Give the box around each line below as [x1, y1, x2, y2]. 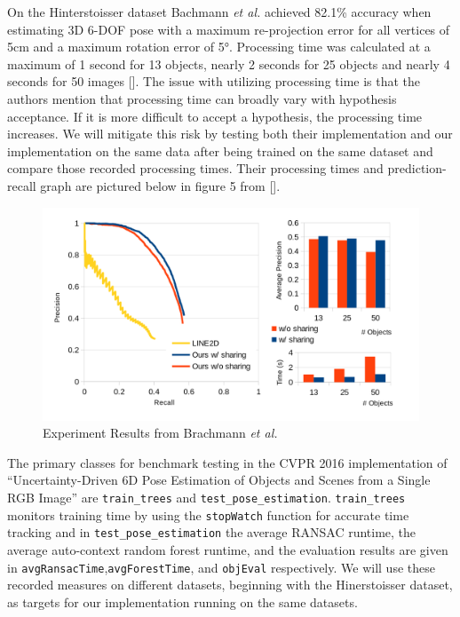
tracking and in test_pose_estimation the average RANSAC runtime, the [7, 523, 416, 542]
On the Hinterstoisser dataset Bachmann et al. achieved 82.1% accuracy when [7, 3, 432, 20]
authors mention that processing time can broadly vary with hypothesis [7, 89, 397, 107]
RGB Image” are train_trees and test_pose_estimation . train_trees [7, 488, 406, 507]
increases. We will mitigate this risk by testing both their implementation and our [7, 124, 453, 143]
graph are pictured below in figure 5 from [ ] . [40, 176, 281, 194]
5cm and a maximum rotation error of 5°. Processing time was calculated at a [7, 37, 431, 56]
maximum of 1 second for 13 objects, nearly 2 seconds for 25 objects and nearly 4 [7, 54, 450, 73]
